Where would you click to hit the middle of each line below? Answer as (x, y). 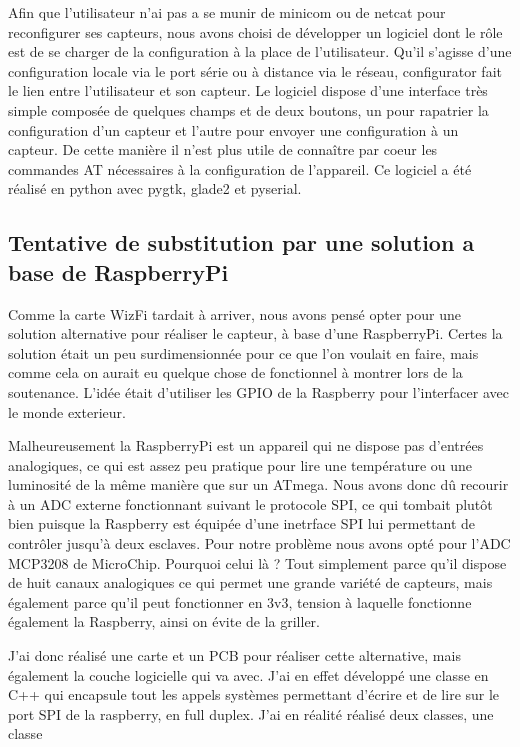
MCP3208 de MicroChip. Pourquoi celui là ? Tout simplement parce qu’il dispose (257, 562)
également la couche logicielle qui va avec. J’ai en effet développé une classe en (248, 674)
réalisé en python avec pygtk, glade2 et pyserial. (155, 188)
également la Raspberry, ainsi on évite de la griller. (164, 621)
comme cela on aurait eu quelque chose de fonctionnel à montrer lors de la (235, 372)
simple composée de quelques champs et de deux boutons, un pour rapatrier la (248, 109)
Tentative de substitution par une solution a (241, 242)
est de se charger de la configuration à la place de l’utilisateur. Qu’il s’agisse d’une (260, 51)
